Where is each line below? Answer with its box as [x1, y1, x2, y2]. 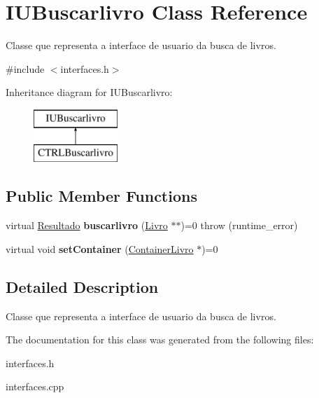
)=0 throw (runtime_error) [180, 218, 298, 233]
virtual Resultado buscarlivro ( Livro [6, 218, 168, 233]
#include [6, 61, 45, 76]
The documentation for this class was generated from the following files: [6, 332, 314, 347]
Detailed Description [6, 275, 159, 297]
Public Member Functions [6, 185, 197, 207]
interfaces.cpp [6, 379, 64, 394]
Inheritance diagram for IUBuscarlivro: [6, 85, 173, 99]
